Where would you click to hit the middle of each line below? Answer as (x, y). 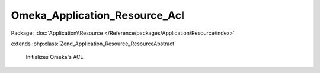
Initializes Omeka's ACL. (55, 57)
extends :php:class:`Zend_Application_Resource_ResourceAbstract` (94, 44)
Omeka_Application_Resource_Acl (98, 15)
